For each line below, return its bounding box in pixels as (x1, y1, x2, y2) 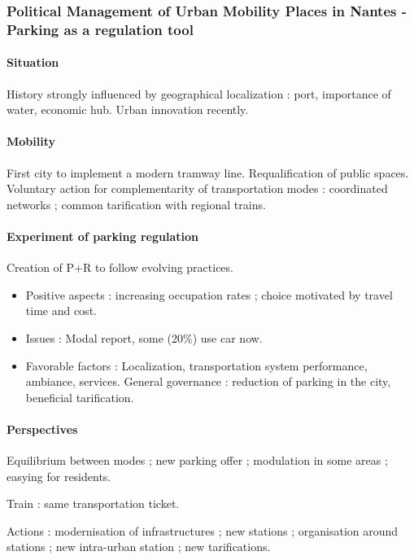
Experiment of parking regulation (7, 227, 198, 244)
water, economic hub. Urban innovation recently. (7, 101, 249, 118)
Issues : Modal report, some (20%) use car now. (25, 329, 263, 346)
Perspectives (7, 420, 78, 437)
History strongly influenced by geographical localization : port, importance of (7, 85, 391, 102)
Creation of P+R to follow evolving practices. (7, 259, 233, 276)
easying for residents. (7, 467, 111, 484)
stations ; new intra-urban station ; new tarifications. (7, 538, 271, 555)
